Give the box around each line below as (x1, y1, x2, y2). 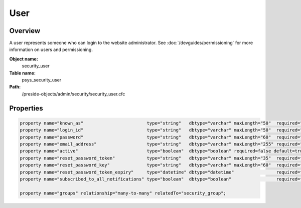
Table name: (9, 70, 36, 76)
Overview (9, 26, 41, 35)
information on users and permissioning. (9, 46, 93, 52)
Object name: (9, 55, 39, 62)
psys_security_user (22, 77, 62, 83)
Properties (9, 104, 43, 112)
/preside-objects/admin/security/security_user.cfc (22, 90, 125, 97)
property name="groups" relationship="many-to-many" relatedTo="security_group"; (20, 190, 227, 196)
